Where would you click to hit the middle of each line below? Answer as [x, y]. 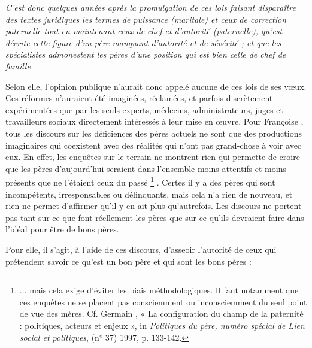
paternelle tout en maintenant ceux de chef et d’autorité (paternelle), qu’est [144, 31]
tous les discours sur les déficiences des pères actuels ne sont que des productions [154, 133]
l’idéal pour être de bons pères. [62, 229]
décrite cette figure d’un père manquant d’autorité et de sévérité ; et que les [143, 42]
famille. [19, 66]
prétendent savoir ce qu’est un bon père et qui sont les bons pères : [128, 261]
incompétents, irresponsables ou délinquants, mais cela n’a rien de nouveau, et [149, 194]
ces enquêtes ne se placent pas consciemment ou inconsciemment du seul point [163, 302]
